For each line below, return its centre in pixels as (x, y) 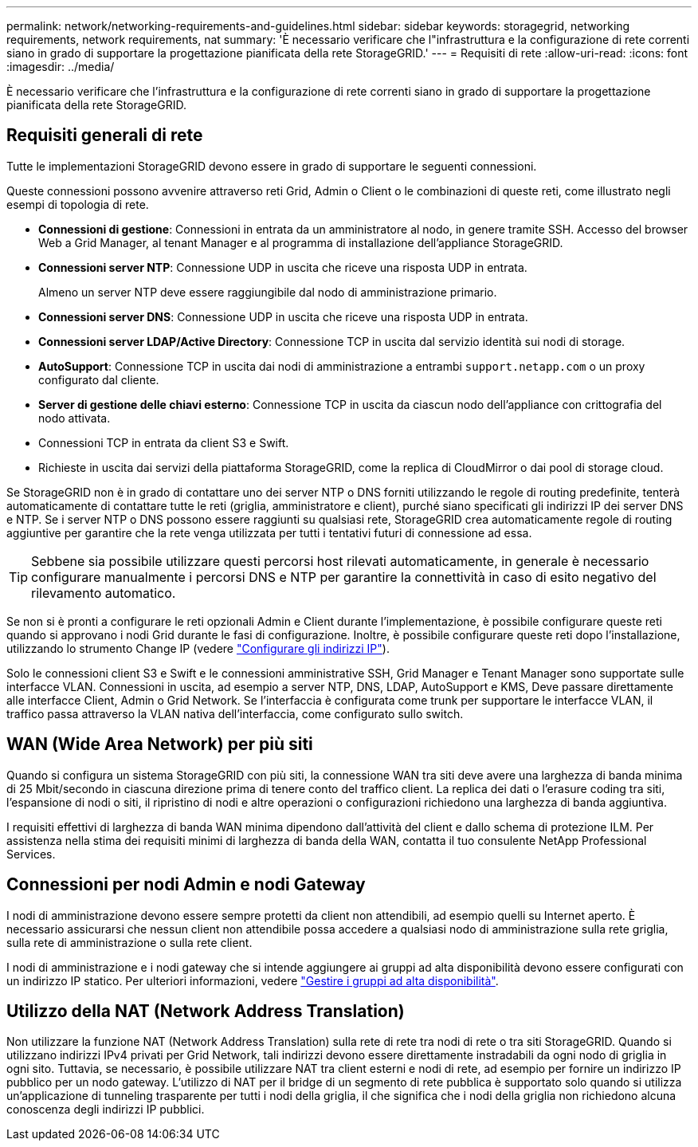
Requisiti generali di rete (105, 136)
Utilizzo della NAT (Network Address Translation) (206, 1011)
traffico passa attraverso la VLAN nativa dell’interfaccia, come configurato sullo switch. (235, 713)
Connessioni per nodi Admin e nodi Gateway (186, 885)
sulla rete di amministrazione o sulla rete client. (129, 942)
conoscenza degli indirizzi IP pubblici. (106, 1110)
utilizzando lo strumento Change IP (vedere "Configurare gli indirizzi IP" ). (198, 648)
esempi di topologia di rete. (78, 204)
